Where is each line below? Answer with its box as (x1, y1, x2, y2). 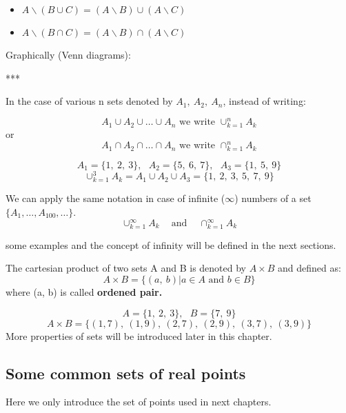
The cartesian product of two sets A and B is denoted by (6, 261, 246, 275)
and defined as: (278, 261, 341, 275)
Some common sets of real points (6, 362, 246, 383)
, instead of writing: (223, 94, 306, 108)
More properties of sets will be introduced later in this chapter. (6, 328, 272, 343)
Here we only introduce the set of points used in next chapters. (6, 394, 272, 409)
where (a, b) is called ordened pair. (6, 284, 163, 299)
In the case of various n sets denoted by (6, 94, 173, 108)
